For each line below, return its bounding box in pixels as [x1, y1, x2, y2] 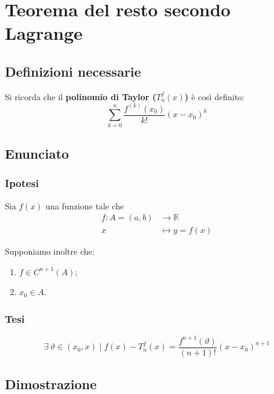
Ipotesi [5, 176, 39, 191]
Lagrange [5, 21, 83, 45]
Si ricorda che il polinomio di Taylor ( [5, 90, 156, 103]
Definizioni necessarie [5, 62, 141, 80]
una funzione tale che [45, 199, 124, 212]
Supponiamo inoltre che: [5, 245, 95, 258]
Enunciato [5, 144, 69, 162]
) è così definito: [185, 90, 244, 103]
